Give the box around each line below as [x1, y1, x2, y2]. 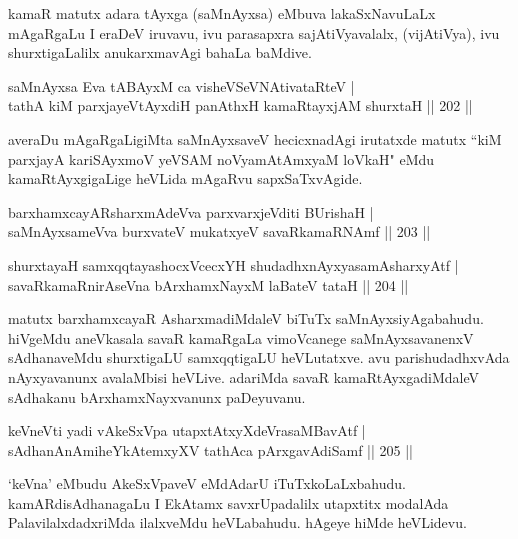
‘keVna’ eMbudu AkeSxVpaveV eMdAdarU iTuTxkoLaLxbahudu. [8, 473, 406, 494]
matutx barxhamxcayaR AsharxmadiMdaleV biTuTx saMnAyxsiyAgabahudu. [8, 308, 484, 329]
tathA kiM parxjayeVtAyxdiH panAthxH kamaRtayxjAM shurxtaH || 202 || [8, 95, 473, 116]
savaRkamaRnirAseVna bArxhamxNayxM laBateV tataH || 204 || [8, 274, 409, 295]
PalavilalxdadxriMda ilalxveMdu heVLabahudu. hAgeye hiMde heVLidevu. [8, 512, 467, 533]
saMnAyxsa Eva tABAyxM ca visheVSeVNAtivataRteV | [8, 75, 355, 96]
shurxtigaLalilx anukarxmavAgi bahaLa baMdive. [8, 42, 312, 63]
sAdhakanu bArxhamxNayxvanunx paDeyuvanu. [8, 386, 306, 407]
